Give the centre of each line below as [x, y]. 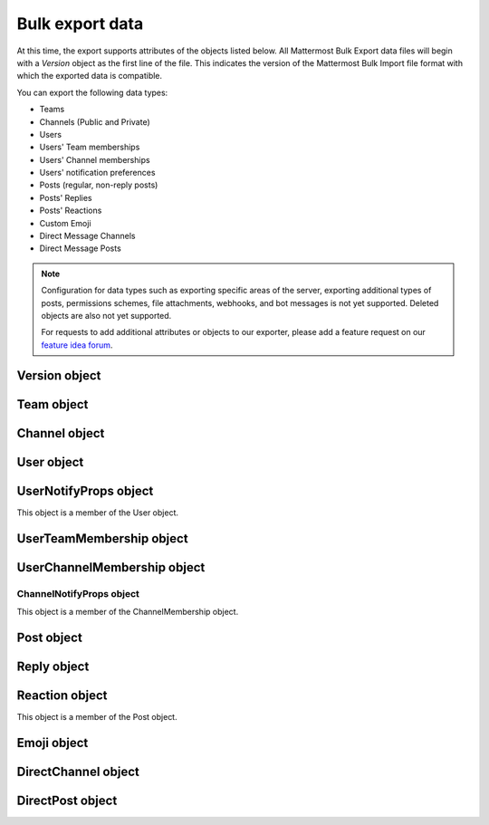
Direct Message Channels [87, 236]
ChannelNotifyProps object [78, 593]
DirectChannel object [78, 771]
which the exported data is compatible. [90, 76]
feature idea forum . [77, 345]
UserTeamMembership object [103, 538]
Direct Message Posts [80, 248]
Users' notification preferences [97, 173]
